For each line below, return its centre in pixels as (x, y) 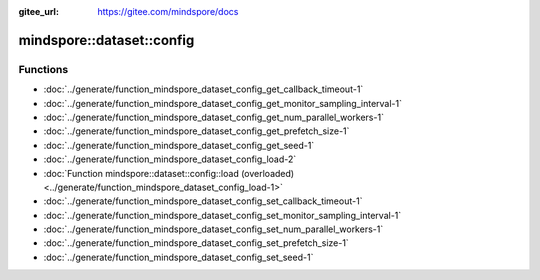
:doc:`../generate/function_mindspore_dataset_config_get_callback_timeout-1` (203, 89)
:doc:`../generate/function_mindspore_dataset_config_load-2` (170, 159)
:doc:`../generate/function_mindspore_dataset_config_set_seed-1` (178, 257)
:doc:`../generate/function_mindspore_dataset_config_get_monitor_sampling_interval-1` (222, 103)
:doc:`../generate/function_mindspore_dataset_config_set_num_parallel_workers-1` (213, 229)
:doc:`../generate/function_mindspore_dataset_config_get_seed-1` (179, 145)
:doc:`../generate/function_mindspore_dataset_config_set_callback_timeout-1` (203, 201)
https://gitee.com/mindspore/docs (168, 11)
